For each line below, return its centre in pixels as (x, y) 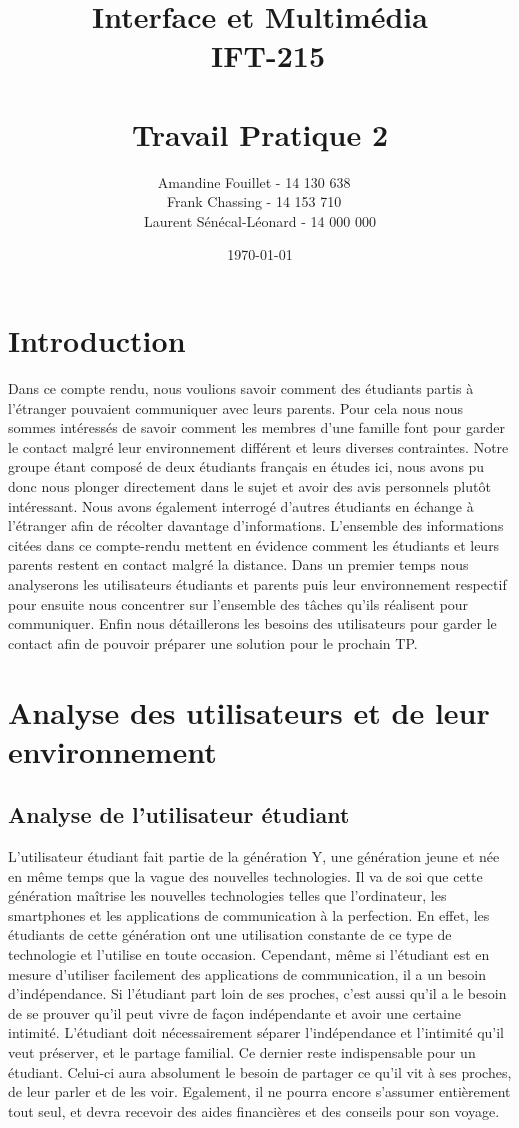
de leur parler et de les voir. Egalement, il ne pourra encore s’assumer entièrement (259, 1091)
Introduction (97, 340)
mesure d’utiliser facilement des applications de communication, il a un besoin (247, 973)
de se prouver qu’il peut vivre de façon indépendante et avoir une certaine (234, 1012)
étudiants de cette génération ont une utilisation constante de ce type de (230, 934)
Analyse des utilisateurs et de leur (249, 711)
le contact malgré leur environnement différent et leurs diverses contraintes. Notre (258, 446)
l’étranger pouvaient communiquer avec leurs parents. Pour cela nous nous (235, 407)
